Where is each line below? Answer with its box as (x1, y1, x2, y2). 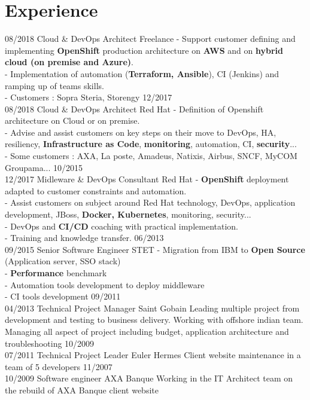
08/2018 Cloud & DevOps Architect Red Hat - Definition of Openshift (5, 102, 264, 115)
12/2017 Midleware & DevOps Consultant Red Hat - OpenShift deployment (5, 173, 289, 185)
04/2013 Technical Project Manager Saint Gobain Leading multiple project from (5, 301, 300, 314)
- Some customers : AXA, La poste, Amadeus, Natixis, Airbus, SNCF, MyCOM (5, 149, 297, 162)
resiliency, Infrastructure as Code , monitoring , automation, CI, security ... (5, 138, 297, 150)
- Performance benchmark (5, 267, 107, 279)
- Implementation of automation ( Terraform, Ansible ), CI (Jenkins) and (5, 67, 279, 80)
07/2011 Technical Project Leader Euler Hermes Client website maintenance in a (5, 349, 301, 361)
